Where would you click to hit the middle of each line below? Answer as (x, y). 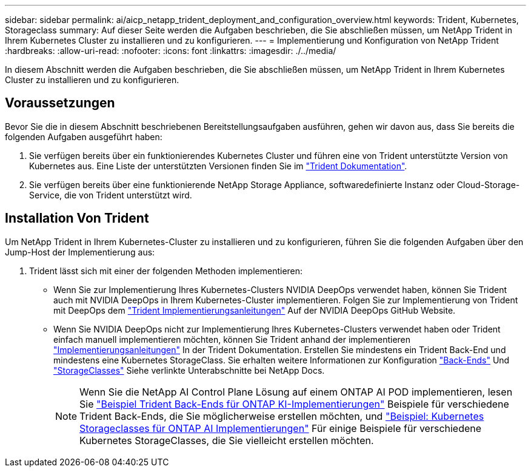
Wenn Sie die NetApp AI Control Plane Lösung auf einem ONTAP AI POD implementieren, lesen (296, 392)
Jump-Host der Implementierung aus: (80, 252)
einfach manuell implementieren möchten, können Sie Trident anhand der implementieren (232, 339)
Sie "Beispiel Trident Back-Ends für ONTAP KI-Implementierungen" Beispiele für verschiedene (294, 404)
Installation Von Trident (77, 218)
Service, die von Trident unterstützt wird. (111, 195)
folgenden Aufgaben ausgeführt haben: (84, 137)
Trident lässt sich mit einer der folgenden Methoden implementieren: (166, 271)
